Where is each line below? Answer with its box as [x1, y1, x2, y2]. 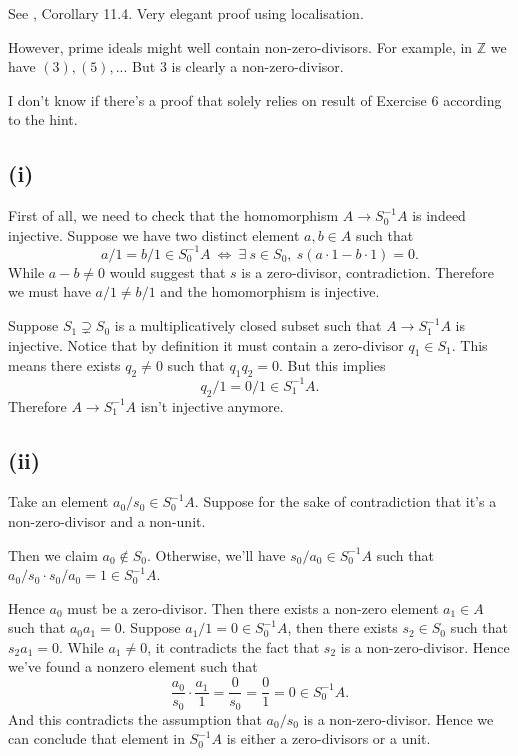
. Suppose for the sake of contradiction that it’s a [194, 491, 497, 512]
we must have [8, 281, 91, 302]
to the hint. [8, 109, 78, 130]
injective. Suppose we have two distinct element [8, 224, 300, 245]
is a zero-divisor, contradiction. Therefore [241, 261, 495, 282]
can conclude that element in [8, 728, 185, 749]
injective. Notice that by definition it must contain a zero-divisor [8, 334, 404, 355]
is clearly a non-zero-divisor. [171, 56, 344, 77]
